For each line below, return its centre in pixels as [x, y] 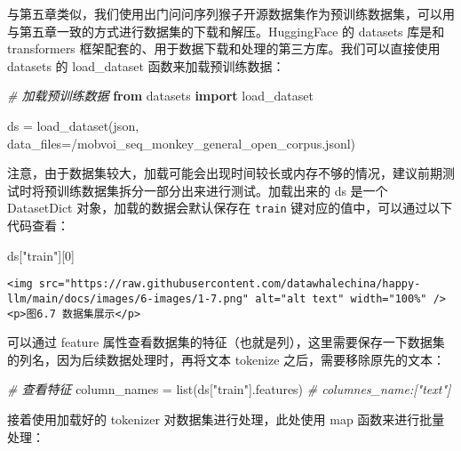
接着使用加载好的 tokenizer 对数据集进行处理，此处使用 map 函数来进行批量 [226, 419]
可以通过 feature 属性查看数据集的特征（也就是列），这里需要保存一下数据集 [226, 342]
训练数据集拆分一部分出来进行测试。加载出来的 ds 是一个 [222, 190]
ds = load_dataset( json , [73, 125]
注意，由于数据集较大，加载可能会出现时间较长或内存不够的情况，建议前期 [225, 173]
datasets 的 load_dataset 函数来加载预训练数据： [146, 65]
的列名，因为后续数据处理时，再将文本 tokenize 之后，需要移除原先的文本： [227, 359]
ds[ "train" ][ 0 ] [41, 255]
